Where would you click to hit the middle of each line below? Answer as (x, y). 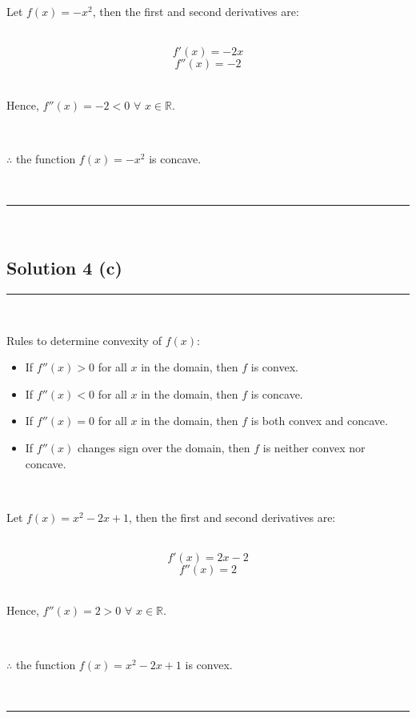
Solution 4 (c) (64, 268)
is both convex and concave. (319, 421)
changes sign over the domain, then (164, 447)
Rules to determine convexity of (84, 340)
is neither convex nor (314, 447)
